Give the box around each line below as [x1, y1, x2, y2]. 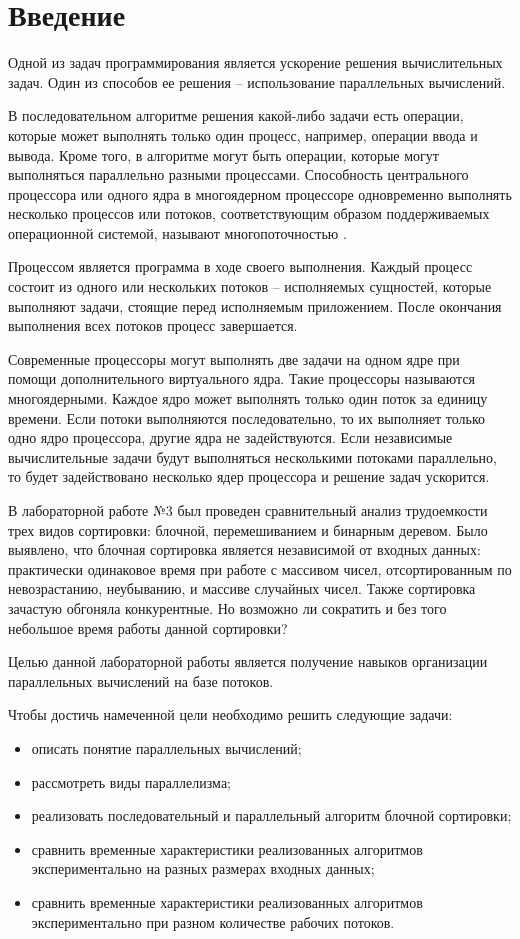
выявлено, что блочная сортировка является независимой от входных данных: [8, 539, 481, 560]
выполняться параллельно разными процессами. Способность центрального [8, 164, 469, 185]
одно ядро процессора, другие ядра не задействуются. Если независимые [8, 427, 453, 448]
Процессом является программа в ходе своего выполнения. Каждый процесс [8, 256, 473, 277]
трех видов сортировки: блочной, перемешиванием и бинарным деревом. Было [8, 519, 488, 540]
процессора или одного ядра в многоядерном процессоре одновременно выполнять [8, 183, 512, 204]
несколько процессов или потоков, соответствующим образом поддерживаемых [8, 203, 490, 224]
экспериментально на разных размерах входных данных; [31, 858, 375, 879]
